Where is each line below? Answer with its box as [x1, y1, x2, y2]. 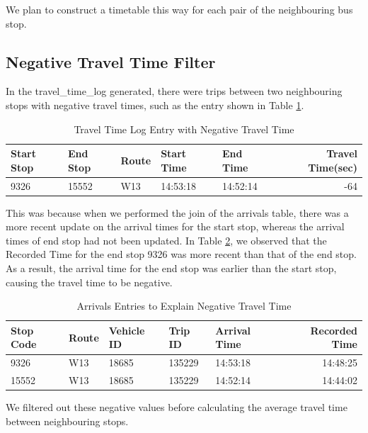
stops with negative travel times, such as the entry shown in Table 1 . [6, 97, 304, 112]
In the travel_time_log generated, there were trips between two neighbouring [6, 84, 343, 99]
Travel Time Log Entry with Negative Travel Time [74, 121, 294, 136]
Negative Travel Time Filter [6, 50, 216, 72]
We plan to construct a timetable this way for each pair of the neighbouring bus [6, 2, 353, 16]
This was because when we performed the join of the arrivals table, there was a [6, 205, 349, 220]
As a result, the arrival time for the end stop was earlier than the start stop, [6, 261, 337, 276]
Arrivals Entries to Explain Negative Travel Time [76, 298, 292, 313]
